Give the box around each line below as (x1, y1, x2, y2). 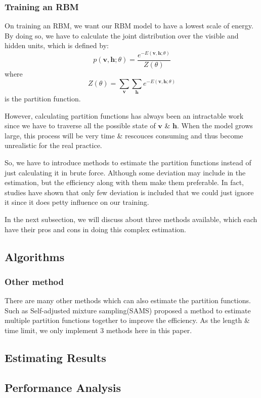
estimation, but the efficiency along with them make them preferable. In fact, (5, 177, 244, 188)
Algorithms (5, 248, 65, 264)
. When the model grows (177, 120, 253, 131)
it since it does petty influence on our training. (5, 197, 149, 207)
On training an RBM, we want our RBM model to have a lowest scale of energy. (5, 20, 253, 31)
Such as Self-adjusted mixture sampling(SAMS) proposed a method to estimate (5, 305, 251, 315)
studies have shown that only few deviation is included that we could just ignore (5, 187, 254, 197)
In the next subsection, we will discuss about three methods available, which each (5, 213, 257, 224)
